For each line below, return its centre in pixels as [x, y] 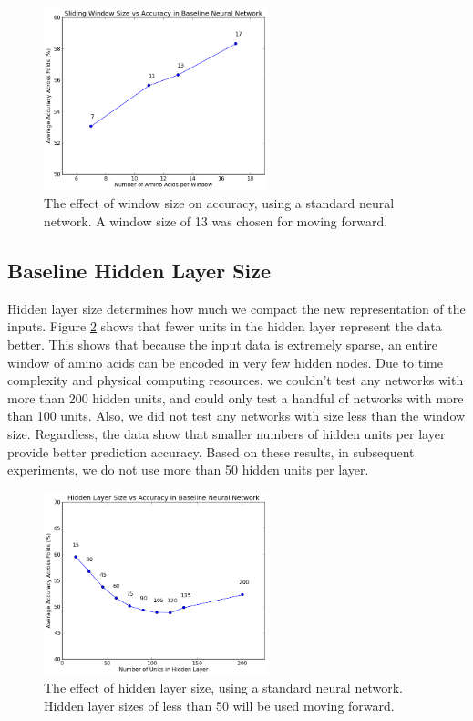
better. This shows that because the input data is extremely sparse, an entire [222, 345]
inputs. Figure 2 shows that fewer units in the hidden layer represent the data [225, 326]
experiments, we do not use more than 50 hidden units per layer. [188, 470]
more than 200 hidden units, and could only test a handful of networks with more [236, 397]
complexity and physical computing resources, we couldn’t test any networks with [236, 380]
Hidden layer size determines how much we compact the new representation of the [236, 308]
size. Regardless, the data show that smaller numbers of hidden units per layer [226, 434]
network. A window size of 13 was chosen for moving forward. [216, 221]
